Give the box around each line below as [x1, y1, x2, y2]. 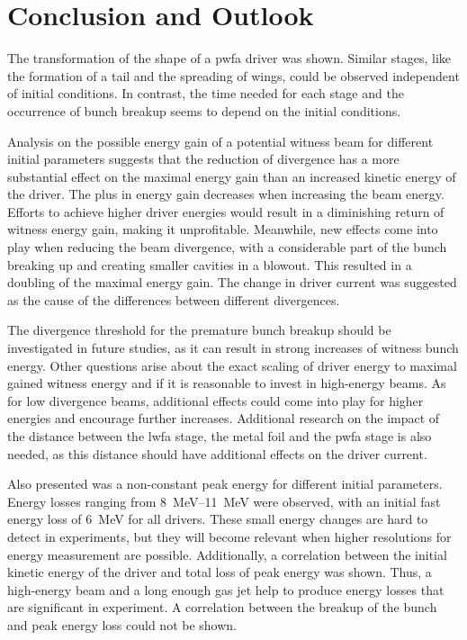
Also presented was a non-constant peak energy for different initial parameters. [7, 474, 443, 493]
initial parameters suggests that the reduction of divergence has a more [7, 149, 400, 168]
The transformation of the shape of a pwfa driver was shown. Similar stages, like [7, 49, 452, 68]
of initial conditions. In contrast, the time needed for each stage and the [7, 84, 404, 103]
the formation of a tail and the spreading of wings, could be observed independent [7, 66, 460, 85]
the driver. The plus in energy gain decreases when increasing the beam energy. [7, 185, 445, 203]
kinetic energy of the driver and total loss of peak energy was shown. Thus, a [7, 563, 432, 581]
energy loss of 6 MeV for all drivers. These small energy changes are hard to [7, 509, 428, 528]
